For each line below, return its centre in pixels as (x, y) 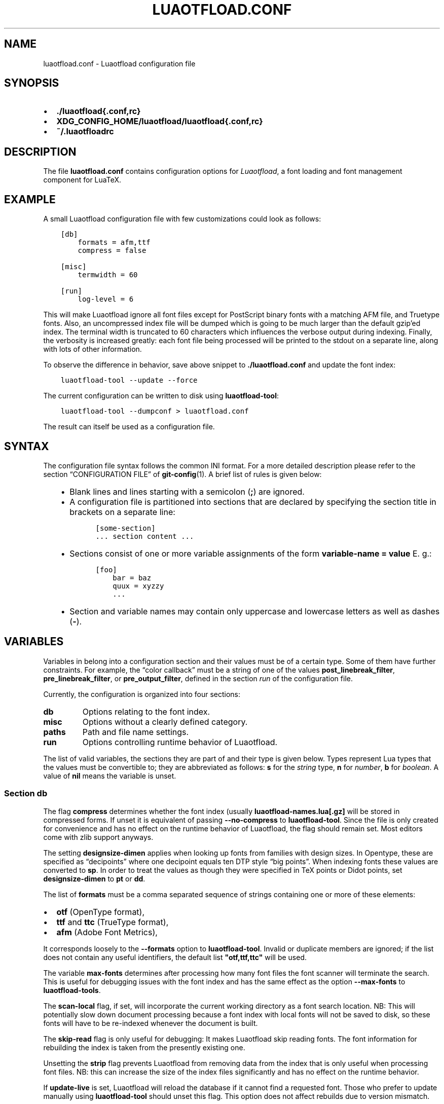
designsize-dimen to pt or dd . (94, 878)
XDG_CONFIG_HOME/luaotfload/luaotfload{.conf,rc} (160, 121)
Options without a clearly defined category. (165, 722)
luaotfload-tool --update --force (129, 380)
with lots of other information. (92, 349)
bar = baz (132, 578)
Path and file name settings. (136, 732)
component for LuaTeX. (82, 180)
